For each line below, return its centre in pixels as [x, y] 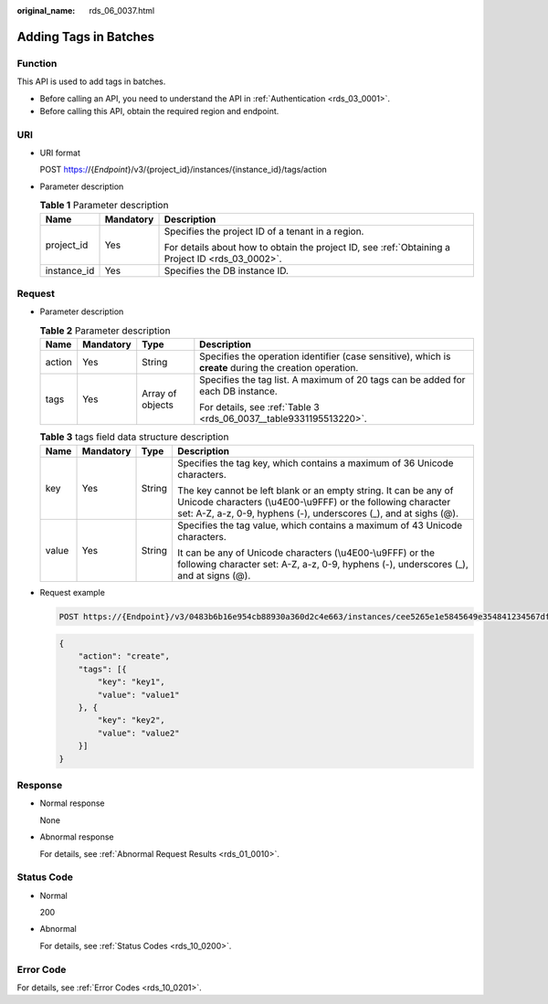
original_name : [46, 11]
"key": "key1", [132, 682]
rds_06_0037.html [122, 11]
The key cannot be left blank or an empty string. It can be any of [316, 491]
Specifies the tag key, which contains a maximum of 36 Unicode [316, 463]
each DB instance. [238, 391]
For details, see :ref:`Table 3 [259, 407]
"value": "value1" [138, 695]
